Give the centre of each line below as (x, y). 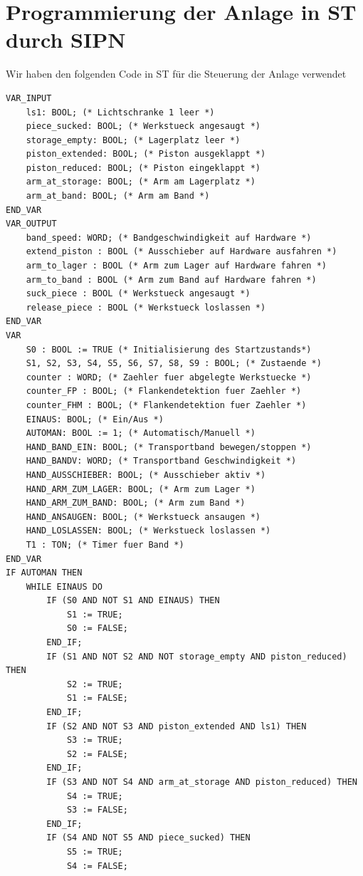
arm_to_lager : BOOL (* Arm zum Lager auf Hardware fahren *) (177, 266)
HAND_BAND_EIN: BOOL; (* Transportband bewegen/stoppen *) (169, 447)
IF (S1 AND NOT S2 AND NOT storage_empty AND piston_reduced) (197, 656)
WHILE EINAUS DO (64, 586)
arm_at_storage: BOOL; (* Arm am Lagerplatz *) (141, 182)
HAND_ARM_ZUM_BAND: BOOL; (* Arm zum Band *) (136, 503)
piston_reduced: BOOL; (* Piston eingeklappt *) (143, 168)
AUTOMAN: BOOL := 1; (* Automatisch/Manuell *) (141, 433)
